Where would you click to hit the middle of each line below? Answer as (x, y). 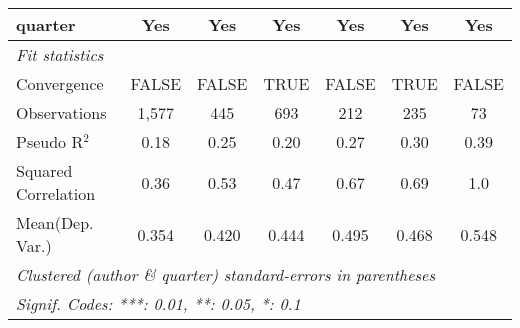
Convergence (60, 83)
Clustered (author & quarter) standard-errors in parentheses (225, 274)
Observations (61, 112)
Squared (44, 170)
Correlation (56, 193)
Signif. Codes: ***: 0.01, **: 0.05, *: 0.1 (158, 303)
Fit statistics (60, 54)
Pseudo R (50, 141)
